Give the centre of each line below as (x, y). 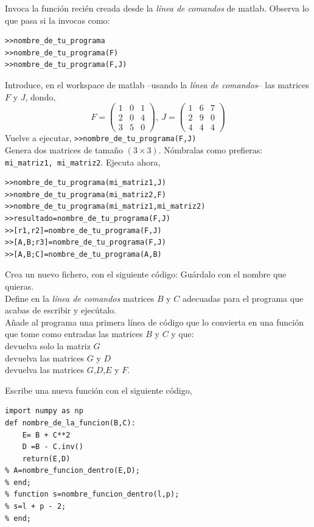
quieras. (19, 286)
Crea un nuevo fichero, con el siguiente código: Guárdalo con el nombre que (146, 274)
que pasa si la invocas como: (58, 20)
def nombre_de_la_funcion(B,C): (70, 423)
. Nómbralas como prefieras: (211, 149)
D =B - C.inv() (53, 447)
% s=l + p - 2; (36, 507)
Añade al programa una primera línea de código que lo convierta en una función (155, 322)
